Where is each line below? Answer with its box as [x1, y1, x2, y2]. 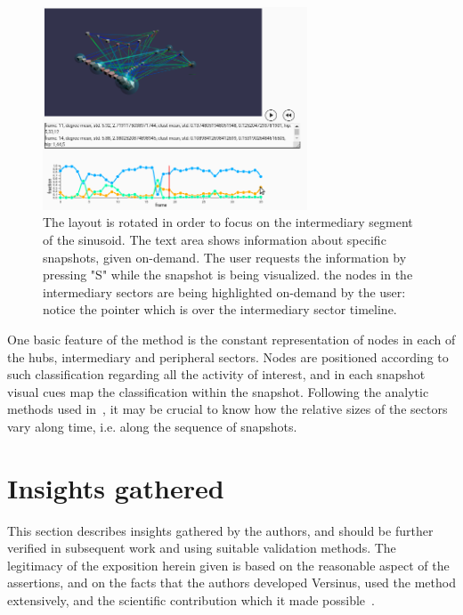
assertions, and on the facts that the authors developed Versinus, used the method [7, 573, 456, 592]
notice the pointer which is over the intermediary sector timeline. [43, 300, 397, 319]
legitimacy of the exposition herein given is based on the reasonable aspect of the [7, 555, 450, 574]
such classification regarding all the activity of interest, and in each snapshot [7, 365, 426, 384]
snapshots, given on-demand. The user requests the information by [43, 247, 407, 266]
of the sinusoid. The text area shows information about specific [43, 231, 386, 249]
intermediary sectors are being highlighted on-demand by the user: [43, 282, 406, 301]
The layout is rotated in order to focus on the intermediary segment [43, 213, 413, 231]
